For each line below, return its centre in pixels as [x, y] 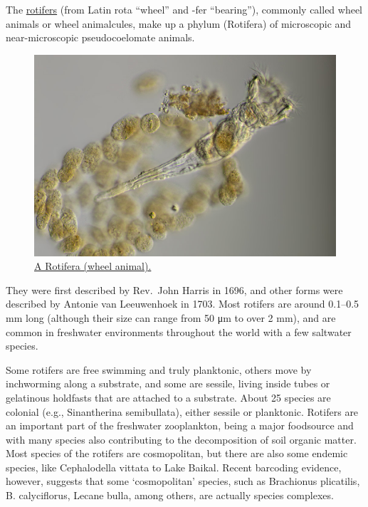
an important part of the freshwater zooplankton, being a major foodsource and [180, 425]
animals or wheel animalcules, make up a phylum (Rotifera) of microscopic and [179, 23]
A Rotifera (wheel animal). [93, 266]
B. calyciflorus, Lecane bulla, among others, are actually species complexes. [170, 495]
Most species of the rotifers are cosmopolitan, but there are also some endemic [177, 453]
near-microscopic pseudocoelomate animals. [100, 37]
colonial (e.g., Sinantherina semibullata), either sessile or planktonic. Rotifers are [182, 411]
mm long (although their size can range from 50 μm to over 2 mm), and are [171, 317]
